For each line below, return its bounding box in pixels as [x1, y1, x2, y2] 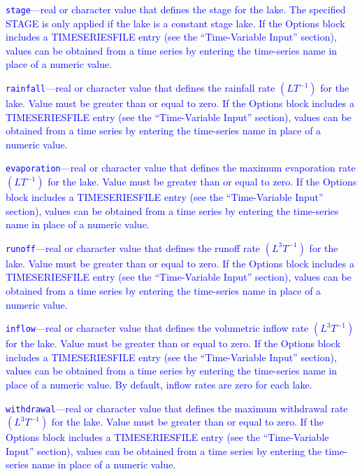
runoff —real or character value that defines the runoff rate [6, 240, 261, 255]
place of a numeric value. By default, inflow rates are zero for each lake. [6, 377, 312, 391]
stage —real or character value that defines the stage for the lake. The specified [6, 2, 346, 16]
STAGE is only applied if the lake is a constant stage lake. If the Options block [6, 15, 345, 30]
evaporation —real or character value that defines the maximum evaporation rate [6, 160, 356, 175]
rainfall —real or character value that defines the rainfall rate [6, 80, 275, 95]
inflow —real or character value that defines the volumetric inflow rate [6, 321, 309, 335]
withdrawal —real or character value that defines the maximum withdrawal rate [6, 400, 348, 415]
